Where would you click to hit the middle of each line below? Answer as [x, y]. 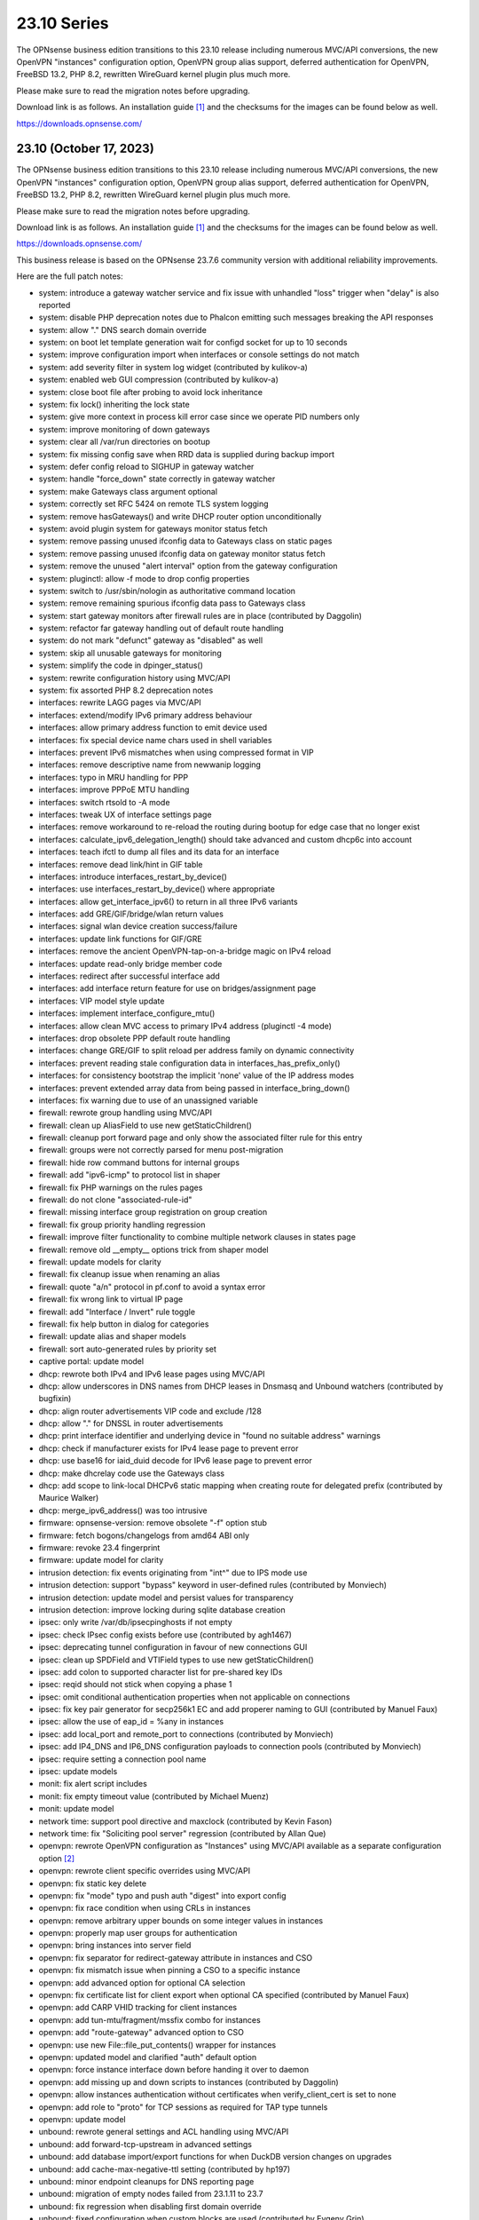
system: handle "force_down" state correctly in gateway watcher [157, 479]
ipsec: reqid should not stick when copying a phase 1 [135, 1685]
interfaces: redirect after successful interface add [130, 976]
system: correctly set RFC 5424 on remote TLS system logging [154, 504]
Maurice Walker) [69, 1498]
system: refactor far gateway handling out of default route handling [161, 628]
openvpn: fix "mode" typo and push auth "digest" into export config [163, 1895]
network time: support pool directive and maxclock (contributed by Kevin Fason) [185, 1821]
